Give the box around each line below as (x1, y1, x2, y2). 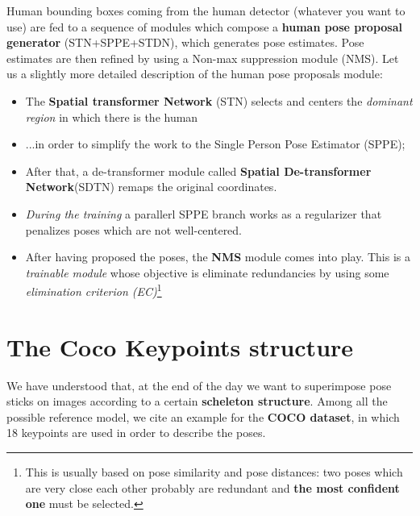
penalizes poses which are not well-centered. (25, 221, 243, 238)
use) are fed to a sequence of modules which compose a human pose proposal (6, 18, 402, 35)
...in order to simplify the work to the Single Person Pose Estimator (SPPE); (25, 135, 405, 152)
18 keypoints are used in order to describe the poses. (6, 424, 266, 441)
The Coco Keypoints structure (6, 330, 354, 363)
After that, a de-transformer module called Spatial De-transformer (25, 162, 372, 179)
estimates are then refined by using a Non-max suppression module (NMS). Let (6, 49, 399, 66)
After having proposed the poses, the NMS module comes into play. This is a (25, 248, 411, 265)
